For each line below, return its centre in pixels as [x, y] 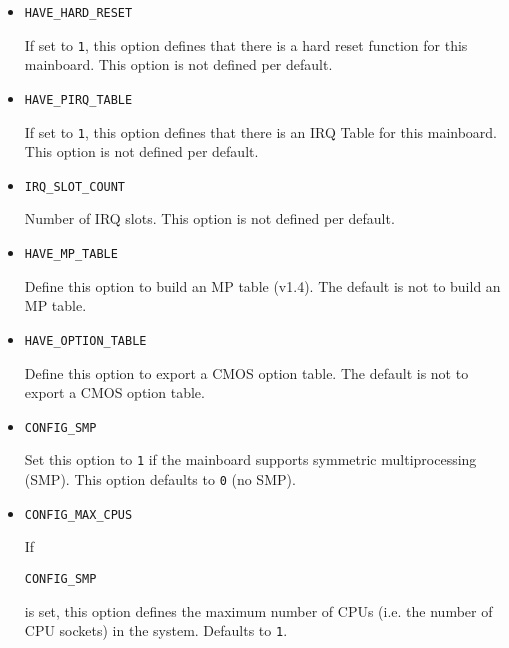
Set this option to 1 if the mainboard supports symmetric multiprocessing [250, 459]
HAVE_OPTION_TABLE [85, 340]
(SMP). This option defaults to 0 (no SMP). [160, 479]
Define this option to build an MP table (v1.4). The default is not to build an [262, 285]
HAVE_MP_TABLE [71, 254]
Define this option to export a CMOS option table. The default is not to [246, 372]
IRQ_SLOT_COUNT [75, 186]
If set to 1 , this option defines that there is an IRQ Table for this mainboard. [261, 131]
